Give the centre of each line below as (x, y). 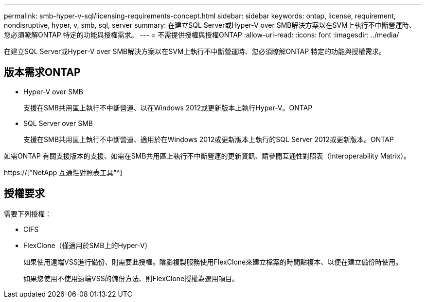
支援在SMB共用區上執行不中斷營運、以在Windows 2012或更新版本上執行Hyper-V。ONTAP (168, 107)
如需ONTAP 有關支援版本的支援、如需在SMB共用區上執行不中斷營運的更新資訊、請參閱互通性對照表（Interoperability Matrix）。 (207, 156)
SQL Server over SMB (58, 123)
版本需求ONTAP (42, 72)
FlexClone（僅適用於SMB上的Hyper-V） (88, 245)
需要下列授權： (28, 213)
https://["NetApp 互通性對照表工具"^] (63, 172)
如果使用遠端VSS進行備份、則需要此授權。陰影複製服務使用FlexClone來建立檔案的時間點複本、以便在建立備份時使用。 (213, 262)
